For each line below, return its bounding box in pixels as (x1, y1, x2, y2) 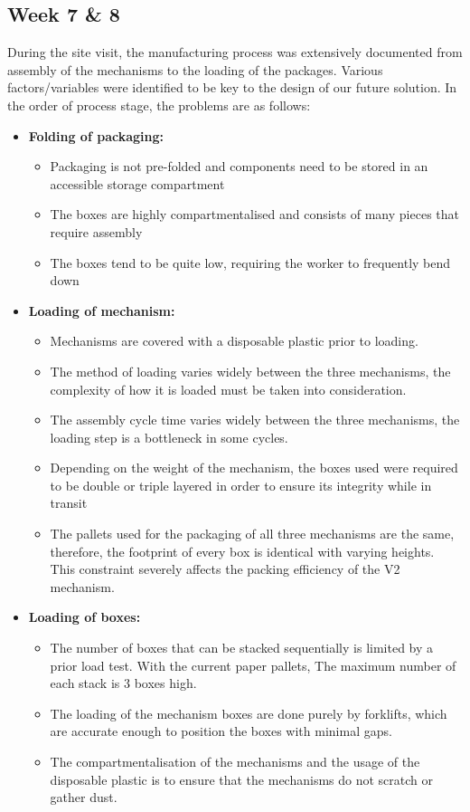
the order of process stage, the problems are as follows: (7, 95, 311, 114)
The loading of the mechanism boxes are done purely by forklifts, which (50, 703, 447, 722)
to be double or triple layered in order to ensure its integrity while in (50, 475, 432, 494)
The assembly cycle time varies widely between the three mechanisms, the (50, 410, 460, 429)
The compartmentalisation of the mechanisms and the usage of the (50, 752, 420, 771)
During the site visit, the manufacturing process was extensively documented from (7, 43, 463, 62)
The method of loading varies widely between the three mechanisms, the (50, 361, 451, 380)
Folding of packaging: (28, 126, 164, 145)
